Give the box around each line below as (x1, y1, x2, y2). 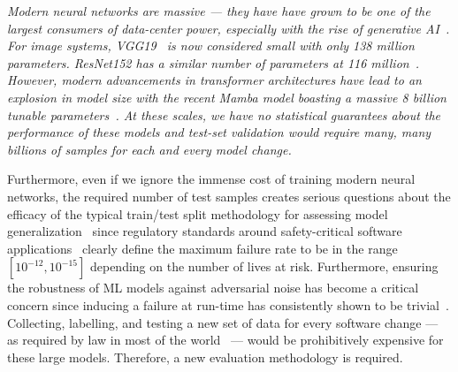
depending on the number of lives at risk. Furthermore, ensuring (89, 257, 439, 276)
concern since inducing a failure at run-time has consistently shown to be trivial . (7, 295, 449, 314)
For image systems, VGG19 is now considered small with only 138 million (7, 36, 415, 55)
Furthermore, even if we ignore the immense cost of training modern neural (7, 170, 416, 188)
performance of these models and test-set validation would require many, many (7, 123, 431, 141)
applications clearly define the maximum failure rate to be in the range (7, 239, 398, 257)
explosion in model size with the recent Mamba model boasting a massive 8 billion (7, 87, 447, 106)
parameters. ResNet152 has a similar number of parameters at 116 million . (7, 53, 420, 72)
